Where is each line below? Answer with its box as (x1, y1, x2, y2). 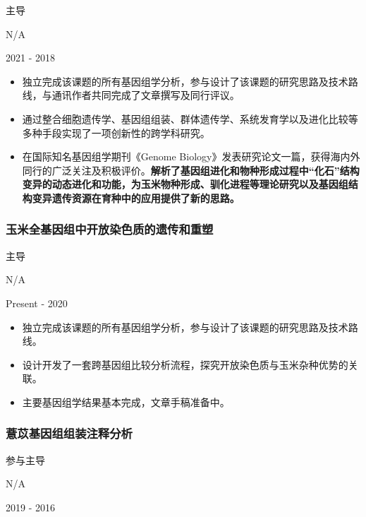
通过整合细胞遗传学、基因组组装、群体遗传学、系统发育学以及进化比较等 (22, 111, 358, 126)
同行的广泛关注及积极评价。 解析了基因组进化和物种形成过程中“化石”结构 (22, 162, 360, 177)
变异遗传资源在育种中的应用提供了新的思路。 (32, 190, 240, 205)
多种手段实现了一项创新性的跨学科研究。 (22, 125, 210, 140)
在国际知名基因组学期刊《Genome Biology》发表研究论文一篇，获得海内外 (22, 149, 360, 164)
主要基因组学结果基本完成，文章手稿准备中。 (22, 394, 230, 409)
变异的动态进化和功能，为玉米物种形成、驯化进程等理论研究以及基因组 (22, 177, 348, 191)
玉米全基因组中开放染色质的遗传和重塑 (6, 220, 214, 238)
